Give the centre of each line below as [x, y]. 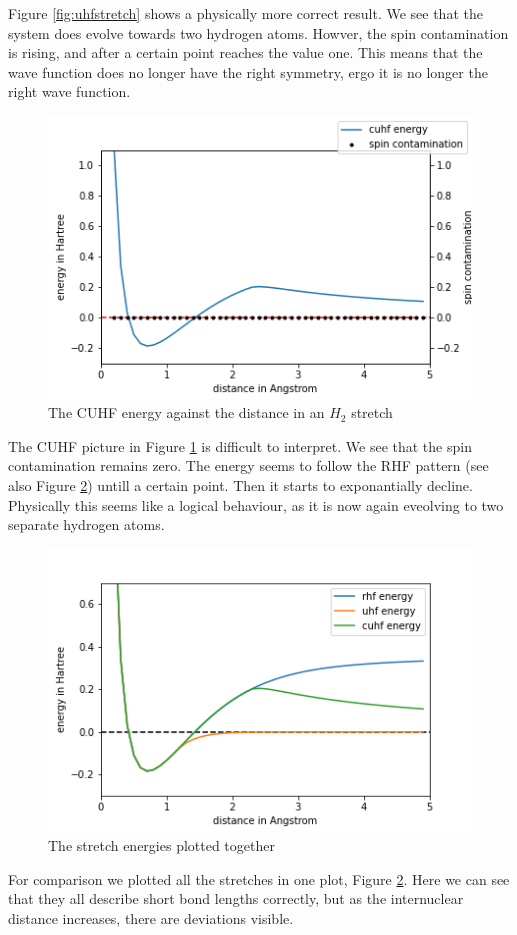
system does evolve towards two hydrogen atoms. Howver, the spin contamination [258, 32]
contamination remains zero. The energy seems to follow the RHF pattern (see [248, 465]
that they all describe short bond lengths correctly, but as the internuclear [236, 898]
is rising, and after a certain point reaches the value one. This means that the [245, 52]
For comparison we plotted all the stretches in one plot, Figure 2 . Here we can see [259, 878]
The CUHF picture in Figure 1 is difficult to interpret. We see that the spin [240, 445]
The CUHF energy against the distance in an [186, 412]
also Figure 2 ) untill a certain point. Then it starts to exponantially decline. [240, 485]
